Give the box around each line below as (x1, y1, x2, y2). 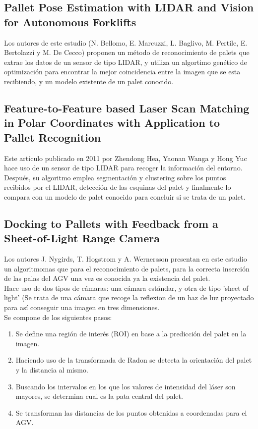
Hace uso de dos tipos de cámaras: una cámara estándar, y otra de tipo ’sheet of (4, 282, 249, 293)
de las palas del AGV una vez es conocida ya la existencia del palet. (4, 273, 210, 283)
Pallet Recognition (4, 129, 101, 145)
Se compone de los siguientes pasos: (4, 312, 112, 322)
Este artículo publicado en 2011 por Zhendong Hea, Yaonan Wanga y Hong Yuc (4, 153, 247, 163)
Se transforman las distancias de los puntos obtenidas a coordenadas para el (15, 407, 247, 418)
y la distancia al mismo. (15, 365, 88, 375)
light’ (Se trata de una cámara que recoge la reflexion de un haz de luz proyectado (4, 292, 254, 303)
